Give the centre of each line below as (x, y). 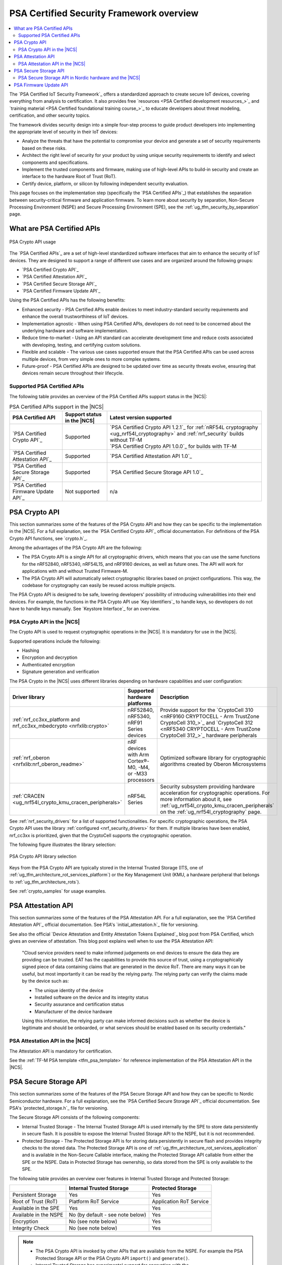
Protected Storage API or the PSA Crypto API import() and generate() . (112, 1258)
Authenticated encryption (48, 664)
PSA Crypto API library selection (43, 856)
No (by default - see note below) (107, 1214)
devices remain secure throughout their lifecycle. (73, 373)
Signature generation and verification (61, 672)
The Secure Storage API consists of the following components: (74, 1117)
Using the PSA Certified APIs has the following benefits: (67, 300)
